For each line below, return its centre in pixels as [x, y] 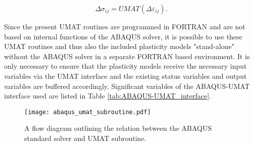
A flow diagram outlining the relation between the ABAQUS [118, 128]
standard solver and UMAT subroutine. [85, 138]
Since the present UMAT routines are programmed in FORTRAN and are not [125, 26]
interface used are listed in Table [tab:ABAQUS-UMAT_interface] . [108, 96]
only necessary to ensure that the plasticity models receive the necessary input [125, 66]
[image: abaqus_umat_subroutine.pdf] [88, 112]
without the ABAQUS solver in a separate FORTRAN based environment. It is [127, 56]
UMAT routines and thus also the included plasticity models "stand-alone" [119, 46]
